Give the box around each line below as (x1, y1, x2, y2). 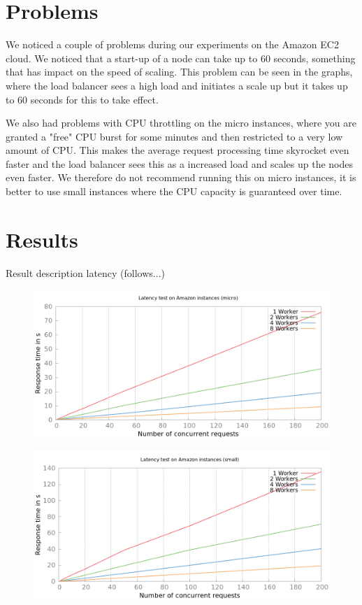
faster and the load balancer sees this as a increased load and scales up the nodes (6, 156, 353, 171)
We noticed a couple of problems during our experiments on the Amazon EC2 (6, 37, 339, 52)
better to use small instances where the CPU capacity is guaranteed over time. (6, 184, 342, 199)
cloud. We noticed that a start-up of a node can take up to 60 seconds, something (6, 50, 356, 65)
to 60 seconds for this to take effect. (6, 92, 159, 106)
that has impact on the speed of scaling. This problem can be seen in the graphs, (6, 64, 353, 79)
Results (6, 225, 78, 253)
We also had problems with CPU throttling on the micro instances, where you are (6, 115, 356, 130)
